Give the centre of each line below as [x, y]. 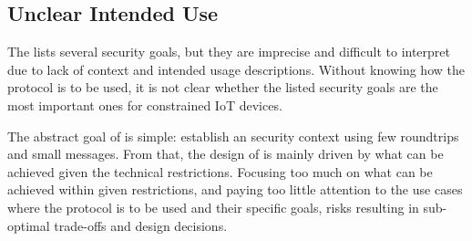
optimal [29, 225]
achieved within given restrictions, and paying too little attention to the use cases [235, 189]
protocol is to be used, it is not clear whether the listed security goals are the [223, 87]
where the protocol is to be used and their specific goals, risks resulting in [213, 207]
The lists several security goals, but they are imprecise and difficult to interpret [229, 52]
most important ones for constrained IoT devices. [145, 105]
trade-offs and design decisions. [141, 225]
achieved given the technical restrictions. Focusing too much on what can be [220, 171]
